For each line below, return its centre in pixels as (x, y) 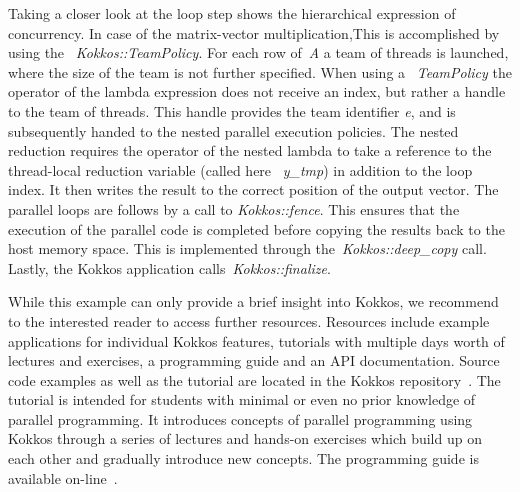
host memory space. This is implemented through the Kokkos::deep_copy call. (247, 248)
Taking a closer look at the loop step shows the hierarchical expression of (232, 13)
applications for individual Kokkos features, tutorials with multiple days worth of (256, 340)
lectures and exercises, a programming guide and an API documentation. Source (254, 360)
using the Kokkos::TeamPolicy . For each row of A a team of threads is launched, (258, 52)
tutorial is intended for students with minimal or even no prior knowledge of (242, 399)
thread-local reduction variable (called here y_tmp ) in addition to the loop (240, 169)
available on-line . (63, 477)
